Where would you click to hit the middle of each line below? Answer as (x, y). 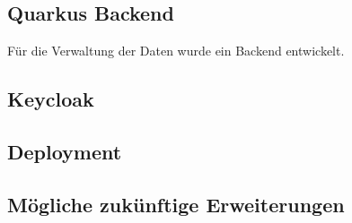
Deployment (65, 151)
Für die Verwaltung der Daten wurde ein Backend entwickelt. (176, 51)
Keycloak (51, 99)
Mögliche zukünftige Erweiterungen (176, 204)
